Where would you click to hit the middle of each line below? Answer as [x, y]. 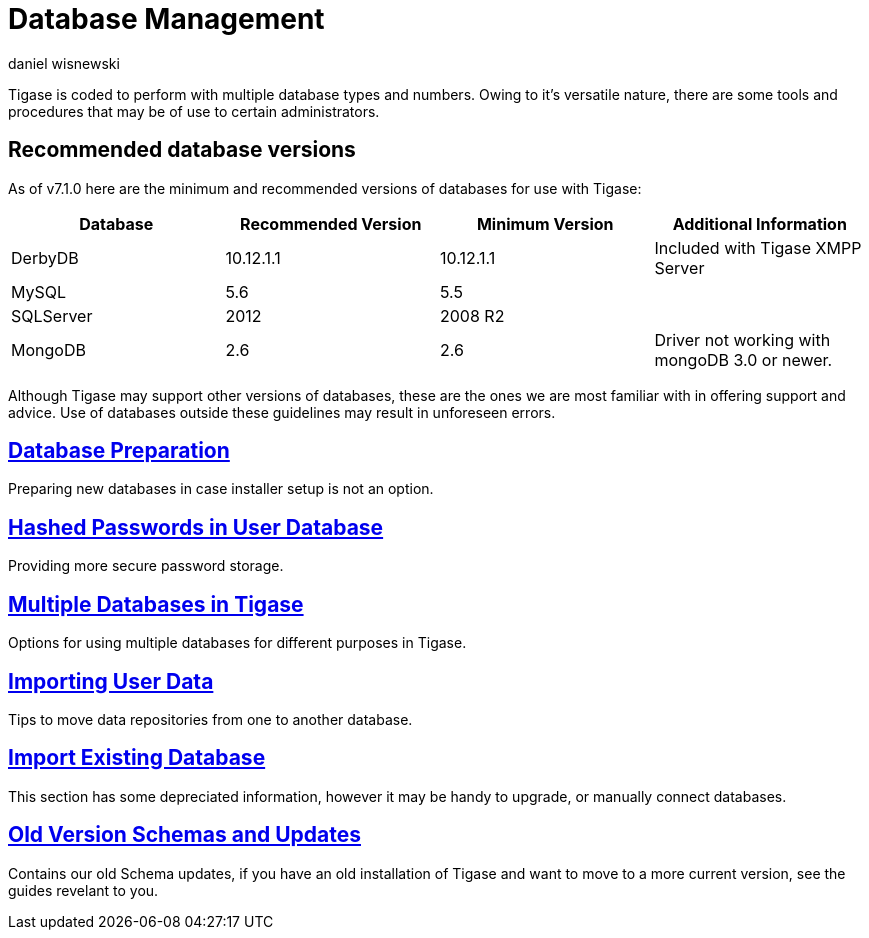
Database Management [166, 19]
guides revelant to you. [83, 890]
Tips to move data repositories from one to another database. [210, 719]
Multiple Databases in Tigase [156, 604]
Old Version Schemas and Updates [184, 835]
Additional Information [759, 223]
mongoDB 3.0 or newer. [743, 359]
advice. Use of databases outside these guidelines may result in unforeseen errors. [282, 412]
